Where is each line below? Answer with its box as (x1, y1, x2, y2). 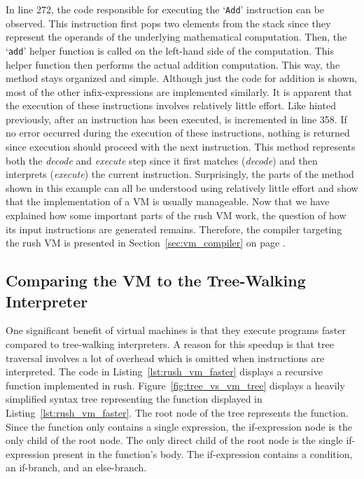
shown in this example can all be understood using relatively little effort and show (6, 180, 358, 195)
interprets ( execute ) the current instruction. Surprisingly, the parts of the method (6, 167, 354, 181)
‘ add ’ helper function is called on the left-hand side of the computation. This (6, 43, 335, 57)
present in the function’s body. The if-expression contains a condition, (52, 446, 353, 461)
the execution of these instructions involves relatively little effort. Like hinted (6, 98, 336, 113)
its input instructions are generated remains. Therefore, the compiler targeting (6, 221, 342, 236)
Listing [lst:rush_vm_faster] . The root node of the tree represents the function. (6, 405, 349, 419)
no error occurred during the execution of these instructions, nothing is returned (6, 125, 350, 140)
